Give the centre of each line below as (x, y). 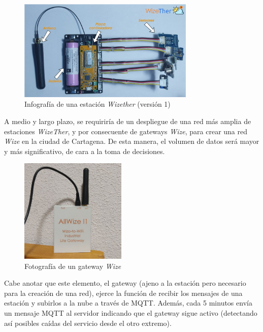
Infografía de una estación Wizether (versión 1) (97, 104)
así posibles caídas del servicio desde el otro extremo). (88, 323)
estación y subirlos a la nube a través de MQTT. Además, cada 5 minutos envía (128, 303)
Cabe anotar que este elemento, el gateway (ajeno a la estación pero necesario (125, 283)
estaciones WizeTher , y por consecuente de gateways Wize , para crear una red (126, 131)
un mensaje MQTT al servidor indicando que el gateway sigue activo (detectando (131, 313)
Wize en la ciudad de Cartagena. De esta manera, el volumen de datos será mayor (132, 141)
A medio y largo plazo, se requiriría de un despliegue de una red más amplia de (128, 121)
